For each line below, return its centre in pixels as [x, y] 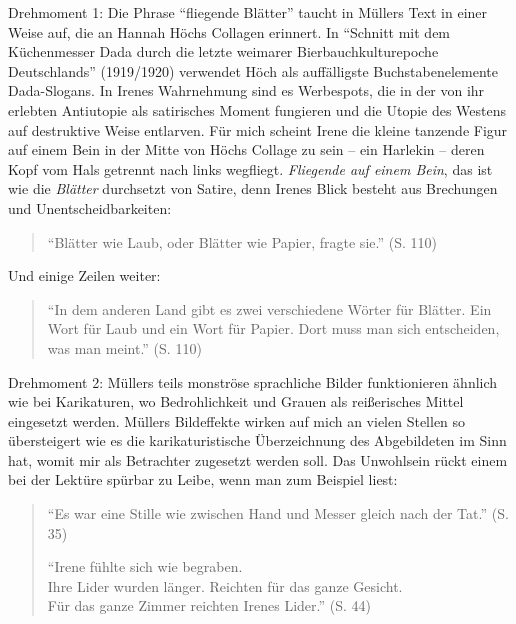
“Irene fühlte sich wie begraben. [145, 566]
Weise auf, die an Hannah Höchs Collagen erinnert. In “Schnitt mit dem [229, 31]
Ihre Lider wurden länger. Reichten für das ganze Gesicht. [225, 585]
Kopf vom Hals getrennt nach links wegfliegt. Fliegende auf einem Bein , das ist [250, 168]
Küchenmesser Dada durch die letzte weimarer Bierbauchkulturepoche [223, 51]
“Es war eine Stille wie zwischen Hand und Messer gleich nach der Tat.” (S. [278, 513]
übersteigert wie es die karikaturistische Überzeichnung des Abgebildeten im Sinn [257, 440]
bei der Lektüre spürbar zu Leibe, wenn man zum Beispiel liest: [203, 479]
